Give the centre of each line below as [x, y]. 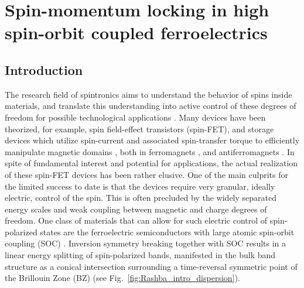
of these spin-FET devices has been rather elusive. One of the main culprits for [146, 174]
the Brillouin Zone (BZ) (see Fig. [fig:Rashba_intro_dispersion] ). [122, 278]
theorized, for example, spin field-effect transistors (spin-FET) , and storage [139, 128]
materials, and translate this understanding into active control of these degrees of [151, 106]
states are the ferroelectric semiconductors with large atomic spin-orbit [167, 232]
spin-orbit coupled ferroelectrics [136, 32]
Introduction [44, 69]
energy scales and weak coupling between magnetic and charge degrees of [136, 209]
